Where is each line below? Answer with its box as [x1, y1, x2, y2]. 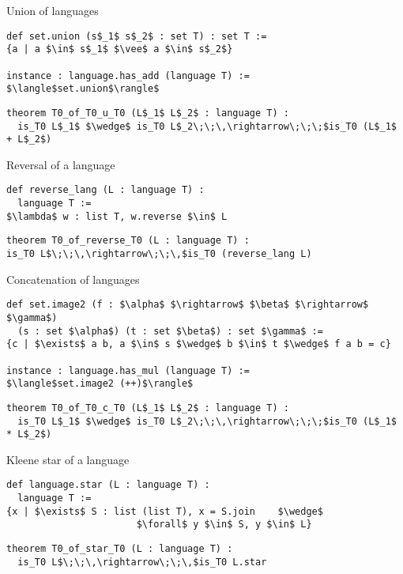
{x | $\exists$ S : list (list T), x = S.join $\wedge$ [6, 505, 323, 517]
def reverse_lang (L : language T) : [6, 184, 205, 196]
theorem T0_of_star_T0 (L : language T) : [6, 543, 233, 555]
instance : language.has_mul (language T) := [6, 364, 250, 376]
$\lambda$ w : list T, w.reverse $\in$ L [6, 210, 228, 222]
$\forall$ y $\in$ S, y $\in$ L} [136, 519, 312, 531]
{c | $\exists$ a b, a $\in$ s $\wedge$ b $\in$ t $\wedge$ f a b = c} [6, 338, 391, 350]
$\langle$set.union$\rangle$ [6, 83, 160, 95]
